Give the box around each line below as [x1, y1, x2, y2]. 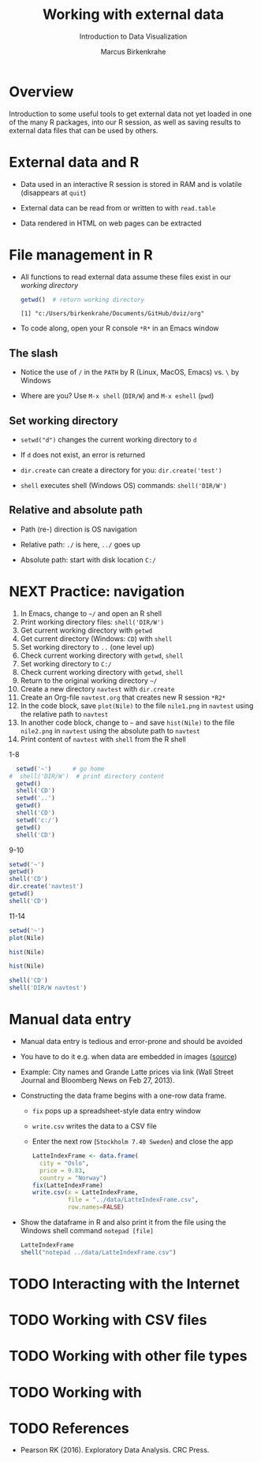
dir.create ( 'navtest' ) [9, 882, 84, 890]
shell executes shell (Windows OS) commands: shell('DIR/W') [20, 481, 227, 490]
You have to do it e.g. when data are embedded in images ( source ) [20, 1052, 237, 1061]
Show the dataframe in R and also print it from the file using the [20, 1218, 227, 1227]
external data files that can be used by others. [9, 125, 158, 135]
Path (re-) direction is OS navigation [20, 524, 137, 534]
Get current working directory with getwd [20, 625, 153, 635]
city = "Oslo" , [39, 1159, 90, 1167]
